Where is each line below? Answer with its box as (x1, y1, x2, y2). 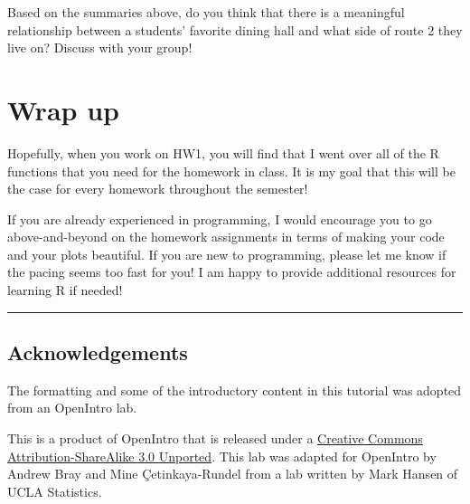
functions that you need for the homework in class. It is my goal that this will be (7, 161, 456, 180)
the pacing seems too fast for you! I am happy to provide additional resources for (7, 262, 456, 281)
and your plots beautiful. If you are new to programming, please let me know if (7, 244, 446, 263)
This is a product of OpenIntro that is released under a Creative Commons (7, 429, 423, 448)
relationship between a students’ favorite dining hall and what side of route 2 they (7, 20, 463, 39)
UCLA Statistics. (7, 481, 102, 500)
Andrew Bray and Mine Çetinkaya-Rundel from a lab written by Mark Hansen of (7, 464, 458, 483)
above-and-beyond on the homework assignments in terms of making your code (7, 227, 445, 246)
